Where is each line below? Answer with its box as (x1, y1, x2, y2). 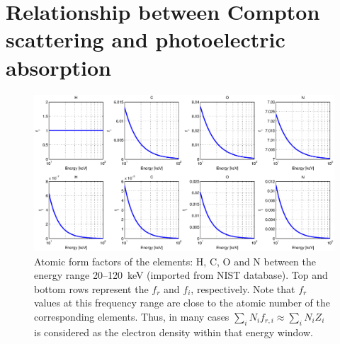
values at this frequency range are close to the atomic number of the (34, 295, 331, 310)
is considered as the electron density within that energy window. (34, 324, 313, 339)
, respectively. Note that (191, 281, 295, 296)
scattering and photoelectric (6, 25, 285, 54)
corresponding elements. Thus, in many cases (34, 309, 229, 323)
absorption (6, 52, 111, 81)
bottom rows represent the (34, 281, 149, 296)
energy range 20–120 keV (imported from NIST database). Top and (34, 268, 328, 282)
